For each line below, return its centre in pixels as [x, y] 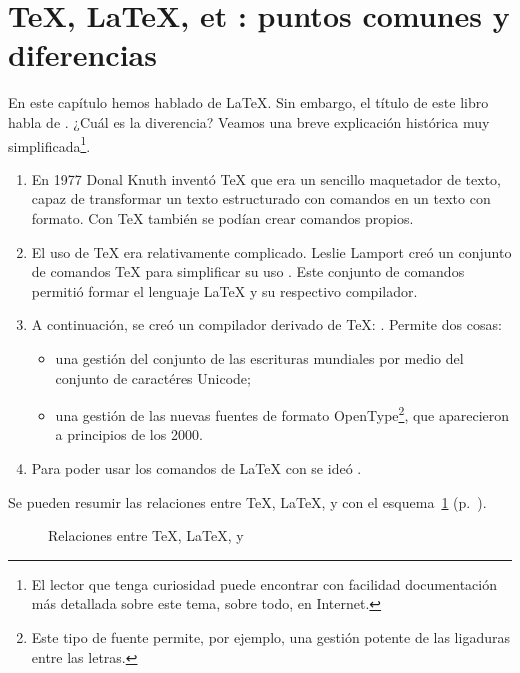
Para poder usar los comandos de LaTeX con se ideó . [196, 467]
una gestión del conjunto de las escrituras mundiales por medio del [259, 357]
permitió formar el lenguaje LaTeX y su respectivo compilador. [224, 290]
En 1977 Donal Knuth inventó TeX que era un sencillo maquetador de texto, [266, 178]
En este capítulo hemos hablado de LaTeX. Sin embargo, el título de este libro [248, 102]
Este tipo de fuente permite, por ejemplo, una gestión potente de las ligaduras [270, 636]
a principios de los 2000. [129, 434]
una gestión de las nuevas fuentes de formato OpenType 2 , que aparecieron [282, 413]
